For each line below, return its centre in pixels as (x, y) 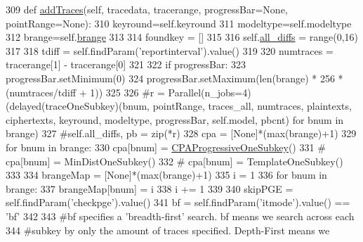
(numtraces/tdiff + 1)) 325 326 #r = (85, 92)
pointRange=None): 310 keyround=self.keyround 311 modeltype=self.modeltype (179, 23)
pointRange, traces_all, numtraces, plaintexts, (252, 106)
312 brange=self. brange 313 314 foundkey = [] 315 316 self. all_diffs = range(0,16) (182, 37)
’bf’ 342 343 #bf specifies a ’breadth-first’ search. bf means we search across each (180, 216)
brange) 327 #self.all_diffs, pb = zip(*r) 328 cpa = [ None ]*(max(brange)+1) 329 (181, 133)
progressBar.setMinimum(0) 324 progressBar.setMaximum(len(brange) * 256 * (174, 78)
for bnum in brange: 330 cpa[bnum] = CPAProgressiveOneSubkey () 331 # (166, 147)
